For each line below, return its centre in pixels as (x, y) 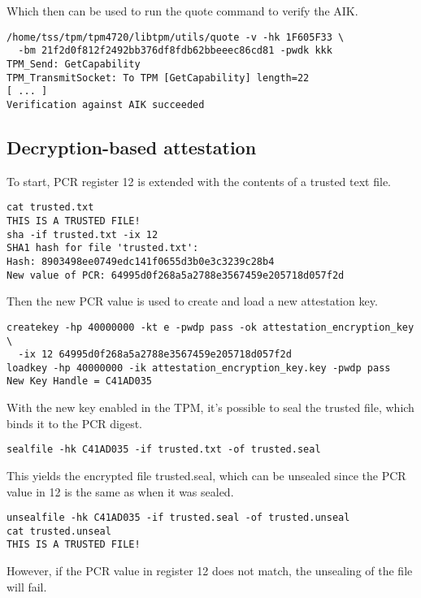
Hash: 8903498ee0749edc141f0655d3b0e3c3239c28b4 (141, 261)
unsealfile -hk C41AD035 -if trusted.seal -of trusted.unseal (178, 518)
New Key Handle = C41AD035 (79, 381)
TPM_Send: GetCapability (74, 64)
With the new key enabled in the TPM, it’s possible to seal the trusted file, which (210, 407)
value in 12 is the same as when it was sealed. (120, 491)
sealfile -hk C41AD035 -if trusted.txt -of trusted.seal (164, 450)
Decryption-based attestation (132, 147)
